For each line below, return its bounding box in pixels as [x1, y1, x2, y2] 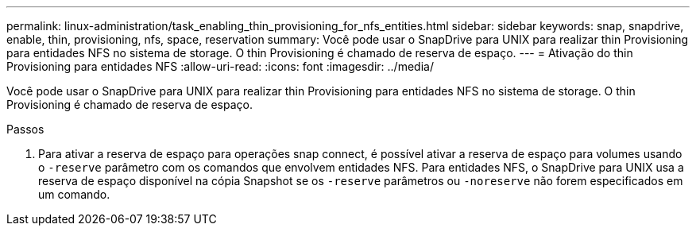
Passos [6, 122, 44, 136]
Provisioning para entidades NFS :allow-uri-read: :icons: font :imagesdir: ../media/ [6, 60, 434, 73]
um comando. [38, 188, 110, 201]
